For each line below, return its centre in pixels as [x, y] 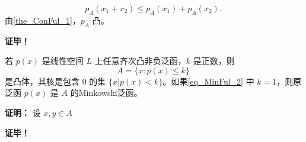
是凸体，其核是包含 [42, 81]
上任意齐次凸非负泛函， [140, 61]
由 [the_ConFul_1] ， [43, 20]
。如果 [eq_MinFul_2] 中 [208, 81]
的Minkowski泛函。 [106, 93]
